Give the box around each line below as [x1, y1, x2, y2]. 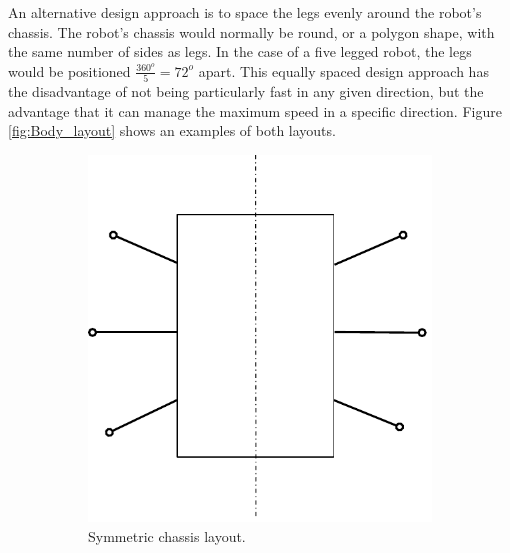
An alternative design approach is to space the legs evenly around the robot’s [8, 2, 482, 22]
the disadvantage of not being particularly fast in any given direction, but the [8, 81, 484, 102]
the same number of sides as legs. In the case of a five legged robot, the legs [8, 41, 472, 62]
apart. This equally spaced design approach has [198, 60, 489, 81]
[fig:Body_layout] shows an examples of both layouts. [8, 120, 336, 141]
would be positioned [8, 60, 131, 81]
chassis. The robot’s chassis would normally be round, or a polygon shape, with [8, 21, 495, 42]
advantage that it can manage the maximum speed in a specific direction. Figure [8, 100, 502, 121]
